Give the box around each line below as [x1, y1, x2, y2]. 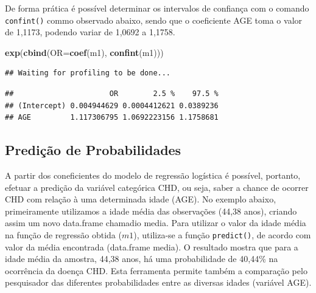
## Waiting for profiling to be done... [5, 69, 171, 78]
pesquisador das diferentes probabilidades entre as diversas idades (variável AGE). [5, 276, 312, 289]
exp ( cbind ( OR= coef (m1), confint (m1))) [5, 46, 164, 58]
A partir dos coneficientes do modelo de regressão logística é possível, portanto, [5, 169, 301, 182]
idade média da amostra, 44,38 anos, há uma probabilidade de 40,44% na [5, 252, 278, 265]
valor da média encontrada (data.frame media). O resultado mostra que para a [5, 240, 298, 253]
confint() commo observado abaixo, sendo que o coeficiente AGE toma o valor [5, 13, 303, 26]
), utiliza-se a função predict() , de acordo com [133, 228, 311, 241]
